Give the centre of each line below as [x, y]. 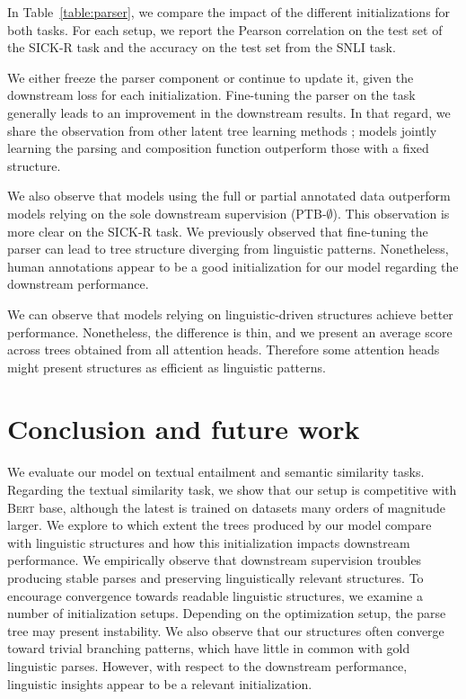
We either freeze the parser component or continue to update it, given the [211, 77]
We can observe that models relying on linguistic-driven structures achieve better [230, 314]
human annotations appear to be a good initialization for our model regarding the [233, 266]
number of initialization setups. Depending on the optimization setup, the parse [227, 613]
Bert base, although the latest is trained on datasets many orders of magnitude [227, 507]
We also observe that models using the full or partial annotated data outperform [229, 196]
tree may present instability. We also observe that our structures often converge [226, 630]
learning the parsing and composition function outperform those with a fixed [218, 148]
